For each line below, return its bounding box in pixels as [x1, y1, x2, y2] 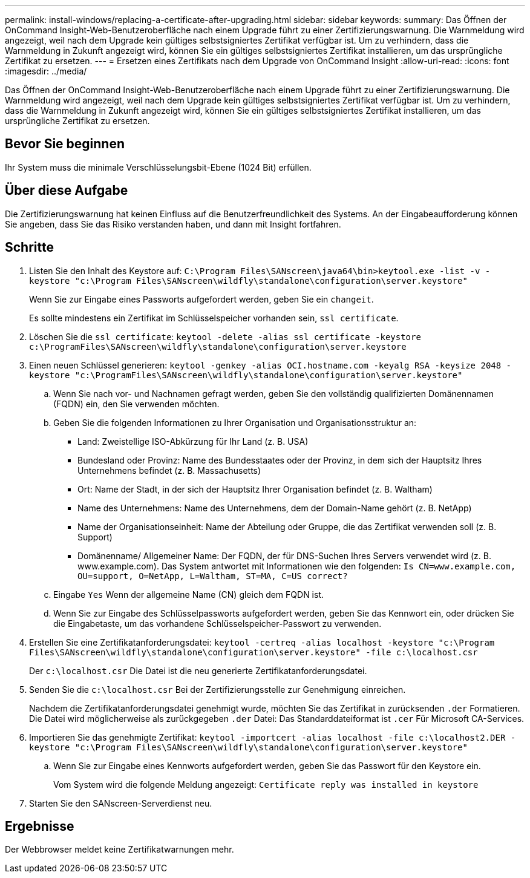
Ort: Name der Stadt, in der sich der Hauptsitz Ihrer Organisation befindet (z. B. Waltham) [77, 483, 433, 494]
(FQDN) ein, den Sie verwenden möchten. [53, 398, 220, 409]
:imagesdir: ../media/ [5, 66, 87, 76]
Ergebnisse [5, 818, 74, 834]
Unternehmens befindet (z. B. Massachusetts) [77, 465, 261, 476]
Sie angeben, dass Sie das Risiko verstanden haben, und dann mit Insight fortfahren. [5, 218, 341, 229]
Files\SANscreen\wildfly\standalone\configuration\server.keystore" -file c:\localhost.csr [29, 647, 478, 657]
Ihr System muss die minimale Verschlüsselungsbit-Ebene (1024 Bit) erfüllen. [5, 162, 312, 172]
